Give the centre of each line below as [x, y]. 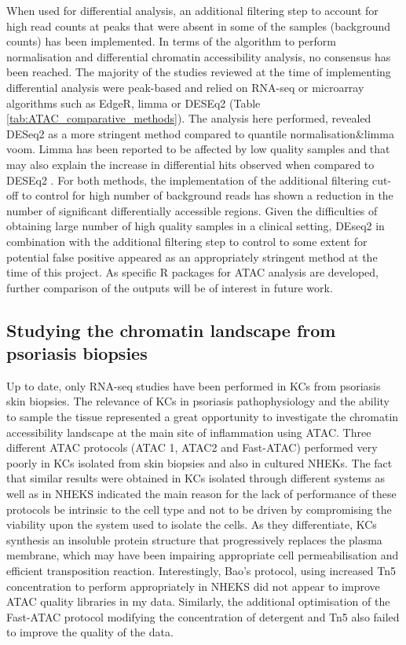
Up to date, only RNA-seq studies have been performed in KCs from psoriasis [194, 385]
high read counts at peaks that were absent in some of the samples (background [198, 26]
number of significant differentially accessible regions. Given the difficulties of [192, 210]
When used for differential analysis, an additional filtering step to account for [192, 10]
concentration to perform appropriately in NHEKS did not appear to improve [193, 586]
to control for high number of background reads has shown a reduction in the [207, 195]
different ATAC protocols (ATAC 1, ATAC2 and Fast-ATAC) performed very [192, 447]
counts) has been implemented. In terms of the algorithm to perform [171, 41]
